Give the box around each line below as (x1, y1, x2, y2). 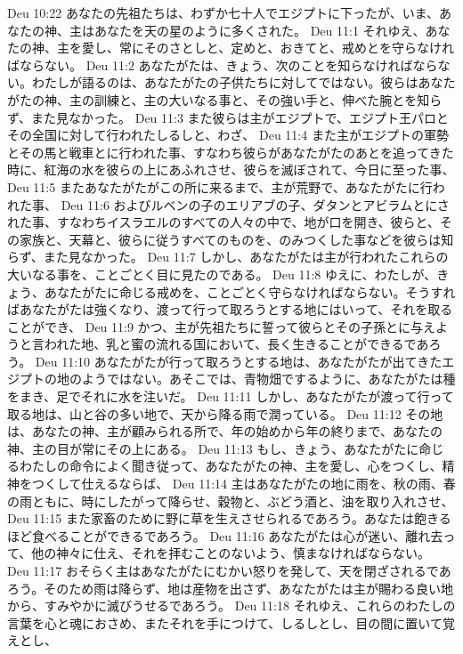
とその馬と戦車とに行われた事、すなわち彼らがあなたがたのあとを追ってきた (7, 142, 454, 161)
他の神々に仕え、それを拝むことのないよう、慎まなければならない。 (31, 544, 430, 562)
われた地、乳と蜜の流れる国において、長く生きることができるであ (44, 335, 429, 353)
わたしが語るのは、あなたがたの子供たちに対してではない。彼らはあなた (31, 73, 456, 92)
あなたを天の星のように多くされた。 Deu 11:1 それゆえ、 (93, 20, 426, 39)
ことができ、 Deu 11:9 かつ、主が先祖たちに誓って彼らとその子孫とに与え (7, 317, 435, 335)
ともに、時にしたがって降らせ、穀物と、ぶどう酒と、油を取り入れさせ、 (31, 491, 454, 510)
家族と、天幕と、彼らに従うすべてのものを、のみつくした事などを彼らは (19, 230, 442, 248)
